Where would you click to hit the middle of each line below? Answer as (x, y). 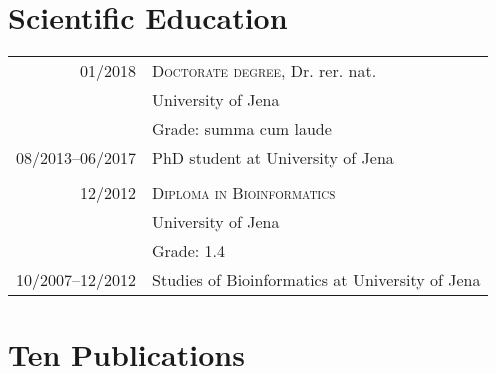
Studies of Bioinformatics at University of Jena (316, 280)
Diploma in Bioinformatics (244, 193)
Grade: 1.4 (189, 251)
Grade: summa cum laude (242, 129)
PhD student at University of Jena (273, 158)
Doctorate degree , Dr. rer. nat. (264, 71)
